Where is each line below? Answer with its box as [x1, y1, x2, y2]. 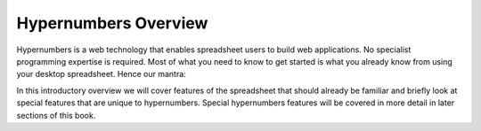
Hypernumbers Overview [16, 13, 208, 33]
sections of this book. [16, 110, 96, 120]
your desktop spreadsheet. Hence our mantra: [16, 69, 186, 80]
